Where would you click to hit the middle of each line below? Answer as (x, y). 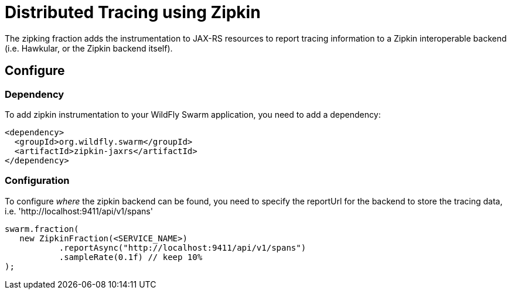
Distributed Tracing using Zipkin (133, 12)
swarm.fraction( (42, 229)
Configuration (37, 181)
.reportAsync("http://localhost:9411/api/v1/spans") (183, 247)
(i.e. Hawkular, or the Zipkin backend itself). (89, 48)
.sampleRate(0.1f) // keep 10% (131, 257)
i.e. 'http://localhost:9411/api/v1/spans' (79, 211)
